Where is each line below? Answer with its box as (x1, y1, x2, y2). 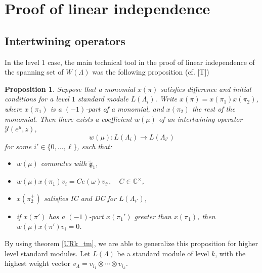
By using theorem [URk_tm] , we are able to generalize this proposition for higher (5, 237, 258, 248)
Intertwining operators (5, 32, 125, 48)
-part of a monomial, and (85, 103, 164, 114)
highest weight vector (5, 258, 70, 268)
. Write (155, 93, 178, 104)
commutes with (40, 158, 87, 168)
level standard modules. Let (5, 248, 91, 258)
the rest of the (192, 103, 235, 114)
